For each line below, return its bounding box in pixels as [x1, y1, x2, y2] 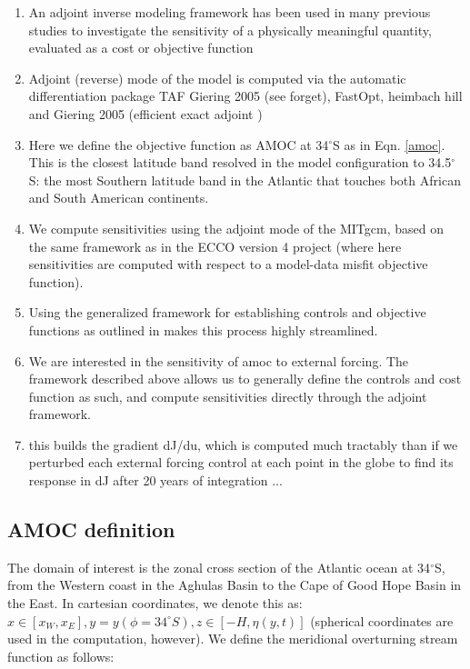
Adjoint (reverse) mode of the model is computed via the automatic [28, 68, 406, 87]
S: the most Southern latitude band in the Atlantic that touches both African [28, 170, 461, 189]
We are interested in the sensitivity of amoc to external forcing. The [28, 351, 409, 370]
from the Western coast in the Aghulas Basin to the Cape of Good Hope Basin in [7, 575, 462, 594]
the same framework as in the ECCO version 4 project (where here [28, 236, 402, 255]
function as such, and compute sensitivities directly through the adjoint [28, 386, 427, 405]
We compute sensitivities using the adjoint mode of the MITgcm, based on [28, 218, 444, 237]
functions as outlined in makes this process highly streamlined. [28, 320, 378, 339]
